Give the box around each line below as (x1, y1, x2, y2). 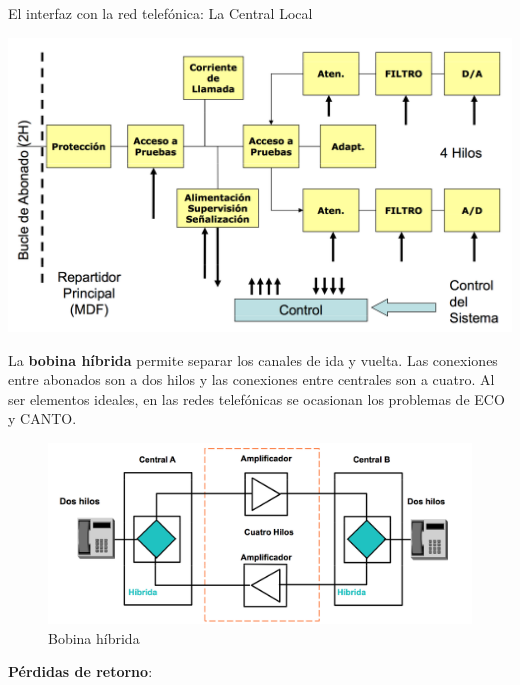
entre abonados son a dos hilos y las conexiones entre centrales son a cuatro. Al (8, 369, 495, 390)
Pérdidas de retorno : (8, 661, 153, 682)
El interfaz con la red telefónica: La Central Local (8, 3, 313, 23)
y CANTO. (8, 408, 77, 429)
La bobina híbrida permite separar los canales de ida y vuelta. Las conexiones (8, 349, 498, 370)
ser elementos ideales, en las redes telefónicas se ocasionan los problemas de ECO (8, 388, 505, 409)
